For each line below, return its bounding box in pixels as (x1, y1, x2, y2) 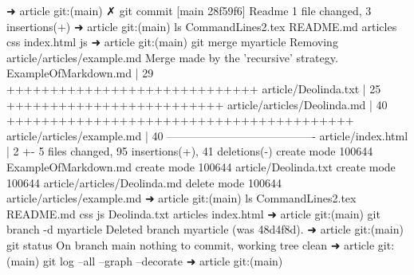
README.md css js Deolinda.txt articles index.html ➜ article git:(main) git (6, 205, 380, 222)
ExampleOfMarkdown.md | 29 (6, 65, 154, 81)
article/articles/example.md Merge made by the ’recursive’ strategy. (6, 49, 338, 65)
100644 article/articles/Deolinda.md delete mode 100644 (6, 174, 282, 191)
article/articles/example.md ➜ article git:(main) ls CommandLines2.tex (6, 190, 357, 206)
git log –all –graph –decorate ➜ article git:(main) (42, 252, 283, 269)
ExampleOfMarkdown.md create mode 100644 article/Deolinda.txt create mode (6, 158, 396, 175)
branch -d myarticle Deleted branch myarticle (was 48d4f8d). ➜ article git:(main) (6, 221, 404, 238)
